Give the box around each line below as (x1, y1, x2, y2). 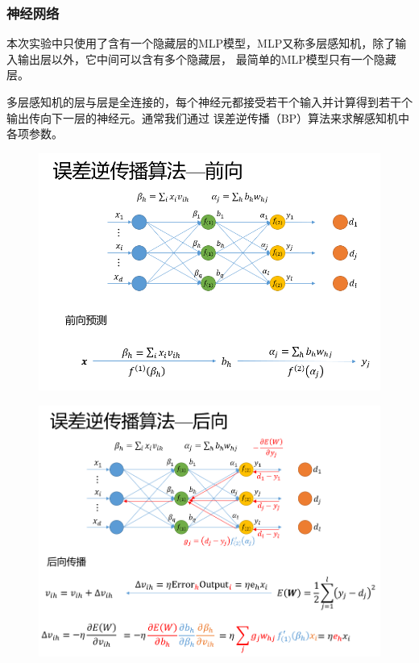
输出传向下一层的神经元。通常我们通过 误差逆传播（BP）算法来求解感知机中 (6, 109, 410, 126)
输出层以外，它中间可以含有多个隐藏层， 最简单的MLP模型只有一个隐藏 (17, 50, 396, 67)
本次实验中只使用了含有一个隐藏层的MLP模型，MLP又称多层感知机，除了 (6, 35, 396, 52)
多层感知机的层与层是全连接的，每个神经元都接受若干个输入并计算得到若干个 (6, 94, 413, 110)
